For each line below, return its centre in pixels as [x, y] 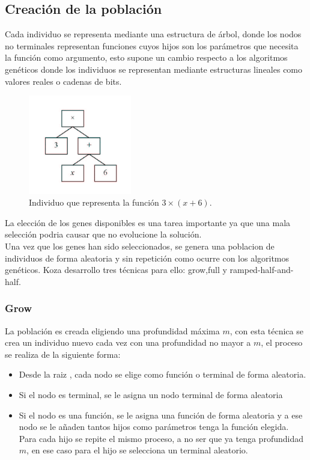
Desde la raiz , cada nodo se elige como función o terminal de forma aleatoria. [163, 374]
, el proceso [282, 342]
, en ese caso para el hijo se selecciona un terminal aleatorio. [137, 450]
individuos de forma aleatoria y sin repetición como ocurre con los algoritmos [147, 258]
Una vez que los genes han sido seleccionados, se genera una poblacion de [140, 246]
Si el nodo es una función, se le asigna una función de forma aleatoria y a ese [161, 415]
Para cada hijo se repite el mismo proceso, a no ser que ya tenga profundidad [161, 438]
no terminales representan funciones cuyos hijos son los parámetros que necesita [152, 45]
